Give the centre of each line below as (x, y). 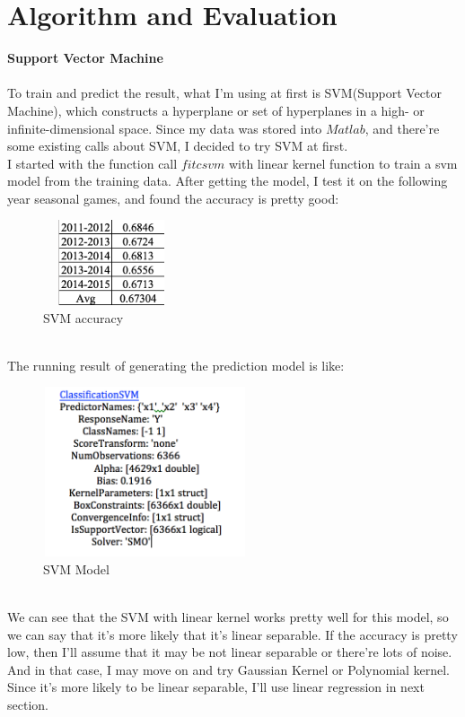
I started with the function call (92, 163)
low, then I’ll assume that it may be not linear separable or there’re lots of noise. (230, 652)
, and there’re (402, 128)
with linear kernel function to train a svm (343, 163)
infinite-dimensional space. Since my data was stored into (165, 128)
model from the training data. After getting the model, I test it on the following (228, 181)
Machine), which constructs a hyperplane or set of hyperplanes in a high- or (216, 110)
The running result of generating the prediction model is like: (176, 365)
